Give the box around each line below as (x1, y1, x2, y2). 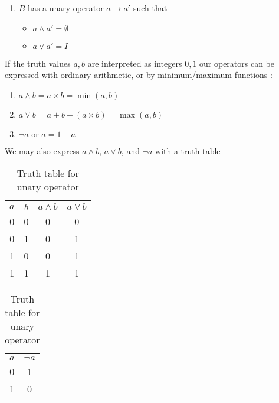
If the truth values (5, 57, 71, 69)
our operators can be (199, 57, 275, 69)
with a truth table (155, 144, 221, 157)
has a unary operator (28, 2, 104, 14)
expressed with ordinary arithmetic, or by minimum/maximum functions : (5, 69, 273, 81)
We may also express (5, 144, 80, 157)
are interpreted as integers (87, 57, 182, 69)
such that (133, 2, 168, 14)
